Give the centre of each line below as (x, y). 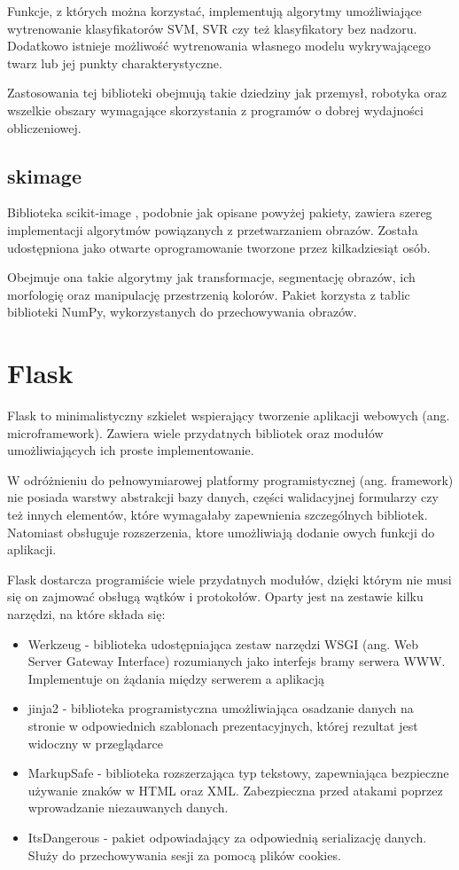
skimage (44, 175)
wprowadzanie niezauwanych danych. (128, 807)
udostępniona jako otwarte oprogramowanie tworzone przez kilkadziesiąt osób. (219, 247)
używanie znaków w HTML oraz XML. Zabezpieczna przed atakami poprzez (235, 790)
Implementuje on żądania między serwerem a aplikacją (176, 678)
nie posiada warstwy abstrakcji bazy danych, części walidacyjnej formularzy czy (223, 497)
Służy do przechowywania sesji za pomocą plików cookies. (184, 854)
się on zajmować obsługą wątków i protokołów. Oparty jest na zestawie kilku (215, 596)
